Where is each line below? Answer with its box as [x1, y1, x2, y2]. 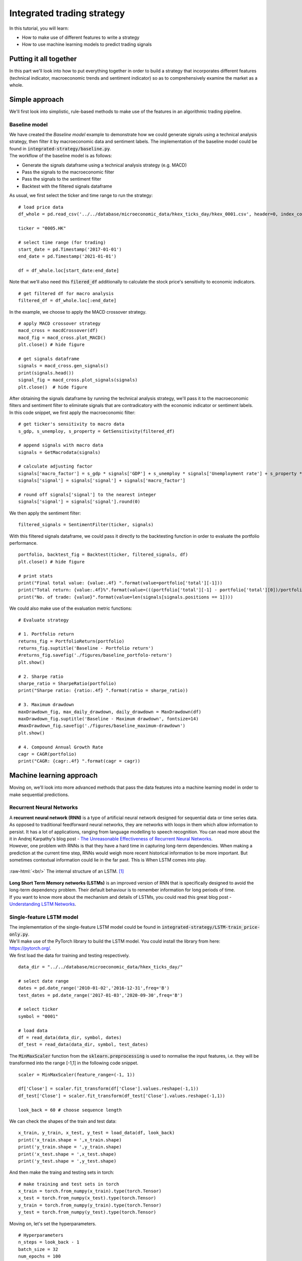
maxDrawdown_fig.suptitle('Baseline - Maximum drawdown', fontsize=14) [18, 716, 199, 721]
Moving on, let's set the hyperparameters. [9, 1221, 97, 1227]
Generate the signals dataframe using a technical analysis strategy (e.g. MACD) [22, 162, 187, 168]
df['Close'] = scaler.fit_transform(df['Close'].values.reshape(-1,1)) [18, 1086, 199, 1092]
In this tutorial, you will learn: [9, 25, 69, 31]
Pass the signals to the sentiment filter [22, 176, 102, 182]
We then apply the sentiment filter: [9, 510, 81, 516]
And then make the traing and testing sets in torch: [9, 1169, 114, 1175]
